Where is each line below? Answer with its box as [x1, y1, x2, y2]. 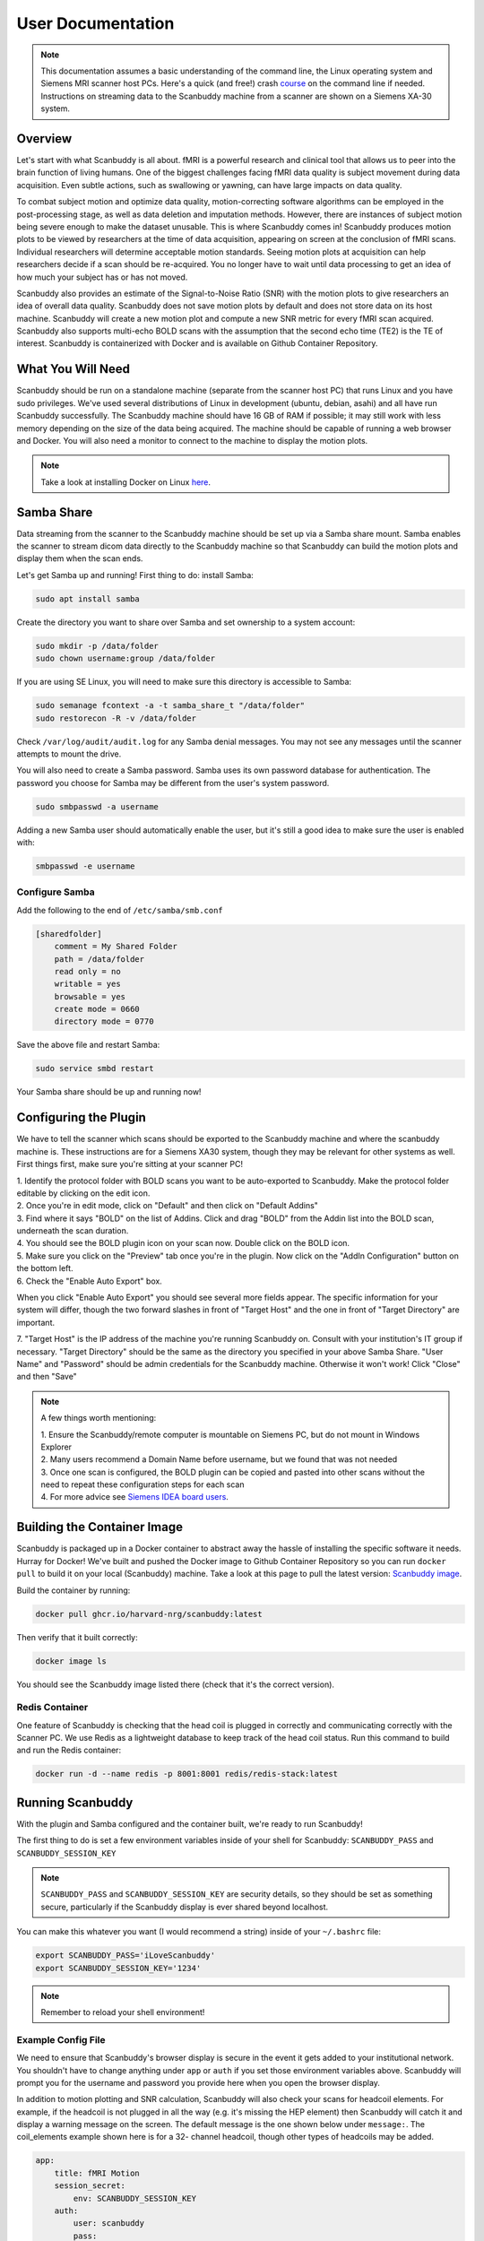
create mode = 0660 [54, 1004, 141, 1015]
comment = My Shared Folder [54, 941, 178, 952]
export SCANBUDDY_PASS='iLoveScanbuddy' [35, 1951, 215, 1960]
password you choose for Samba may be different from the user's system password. [16, 777, 330, 788]
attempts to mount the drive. [16, 748, 122, 759]
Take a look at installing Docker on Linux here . [40, 476, 211, 488]
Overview [16, 131, 73, 146]
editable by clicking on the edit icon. [16, 1188, 151, 1198]
